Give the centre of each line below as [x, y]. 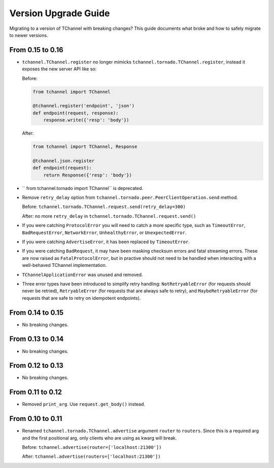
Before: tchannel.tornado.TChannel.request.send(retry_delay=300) [104, 207]
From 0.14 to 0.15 [36, 312]
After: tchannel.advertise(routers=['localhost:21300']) [91, 456]
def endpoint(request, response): [76, 113]
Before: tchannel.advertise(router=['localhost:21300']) [92, 447]
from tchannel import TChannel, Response [85, 147]
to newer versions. [29, 35]
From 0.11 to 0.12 [36, 392]
